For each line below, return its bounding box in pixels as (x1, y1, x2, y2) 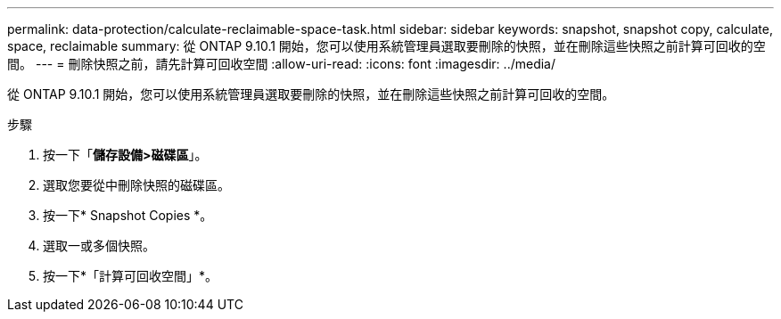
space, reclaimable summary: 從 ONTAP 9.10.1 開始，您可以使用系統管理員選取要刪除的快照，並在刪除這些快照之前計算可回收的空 (7, 38, 766, 53)
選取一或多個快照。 (43, 238, 155, 253)
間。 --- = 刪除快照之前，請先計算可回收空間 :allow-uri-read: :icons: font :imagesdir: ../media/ (7, 56, 556, 71)
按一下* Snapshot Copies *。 (43, 208, 213, 223)
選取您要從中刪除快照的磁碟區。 (43, 177, 230, 192)
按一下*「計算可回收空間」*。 (43, 268, 218, 283)
